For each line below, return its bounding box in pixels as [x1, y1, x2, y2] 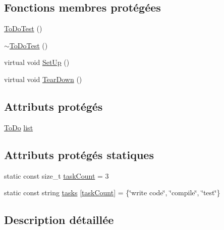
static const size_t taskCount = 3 [4, 170, 109, 181]
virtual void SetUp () [4, 57, 70, 67]
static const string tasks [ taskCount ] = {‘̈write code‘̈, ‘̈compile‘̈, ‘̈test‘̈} [4, 187, 220, 198]
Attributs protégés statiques [4, 146, 154, 162]
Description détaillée [4, 212, 114, 227]
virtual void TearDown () [4, 73, 82, 84]
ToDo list [4, 122, 33, 132]
